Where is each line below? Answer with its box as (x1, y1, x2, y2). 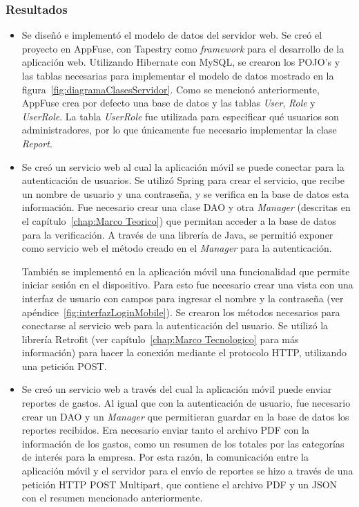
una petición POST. (21, 358, 107, 373)
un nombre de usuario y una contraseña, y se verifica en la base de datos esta (21, 186, 349, 201)
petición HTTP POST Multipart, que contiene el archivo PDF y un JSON (21, 477, 338, 491)
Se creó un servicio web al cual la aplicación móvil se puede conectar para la (21, 159, 345, 174)
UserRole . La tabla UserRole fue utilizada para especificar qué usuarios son (21, 109, 339, 123)
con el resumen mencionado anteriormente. (21, 490, 203, 505)
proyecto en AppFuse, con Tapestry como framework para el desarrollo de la (21, 41, 345, 55)
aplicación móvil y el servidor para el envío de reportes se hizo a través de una (21, 463, 353, 478)
